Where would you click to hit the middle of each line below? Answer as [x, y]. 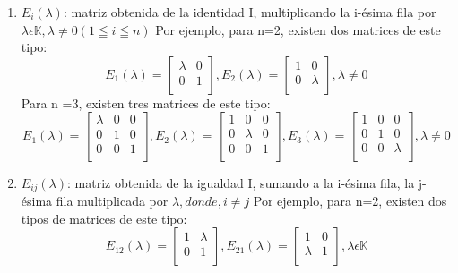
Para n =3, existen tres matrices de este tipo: [146, 102]
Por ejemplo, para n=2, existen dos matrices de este [298, 29]
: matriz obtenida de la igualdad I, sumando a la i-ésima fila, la [241, 182]
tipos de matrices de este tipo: [104, 218]
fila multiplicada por [112, 200]
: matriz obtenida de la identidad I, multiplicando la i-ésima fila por [250, 12]
